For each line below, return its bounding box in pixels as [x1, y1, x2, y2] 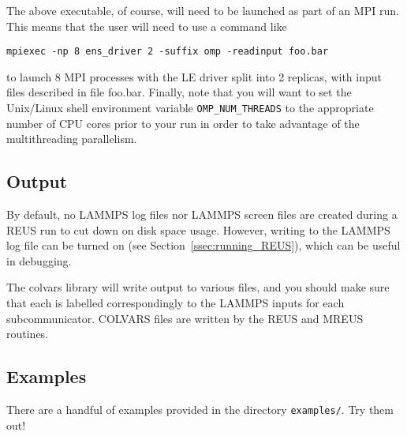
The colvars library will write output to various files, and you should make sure [6, 279, 390, 295]
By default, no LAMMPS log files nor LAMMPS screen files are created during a [6, 206, 398, 223]
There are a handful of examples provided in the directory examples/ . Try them [6, 401, 394, 418]
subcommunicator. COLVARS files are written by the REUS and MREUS [6, 310, 364, 326]
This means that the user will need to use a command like [6, 17, 287, 34]
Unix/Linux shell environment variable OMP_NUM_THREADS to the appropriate [6, 100, 374, 116]
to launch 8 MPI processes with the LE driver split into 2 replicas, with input [6, 68, 382, 85]
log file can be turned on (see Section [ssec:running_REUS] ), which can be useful [6, 237, 401, 254]
